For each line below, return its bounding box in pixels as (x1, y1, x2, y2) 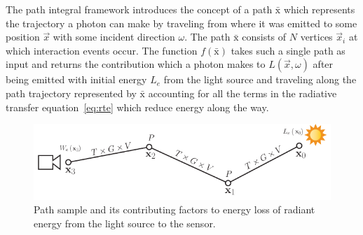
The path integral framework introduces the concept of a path (6, 2, 273, 16)
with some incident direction (53, 29, 175, 44)
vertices (300, 29, 333, 44)
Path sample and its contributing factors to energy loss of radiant (34, 202, 315, 217)
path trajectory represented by (6, 85, 137, 100)
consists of (242, 29, 287, 44)
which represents (283, 2, 355, 16)
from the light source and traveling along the (163, 72, 357, 87)
